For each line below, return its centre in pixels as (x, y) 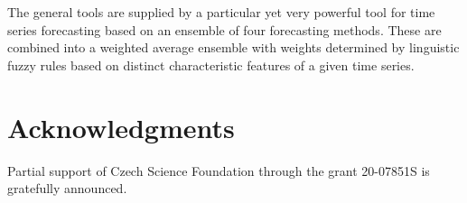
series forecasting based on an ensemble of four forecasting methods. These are (224, 29)
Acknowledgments (121, 127)
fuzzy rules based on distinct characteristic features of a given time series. (211, 65)
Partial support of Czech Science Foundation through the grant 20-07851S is (219, 170)
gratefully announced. (67, 188)
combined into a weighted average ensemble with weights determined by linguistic (233, 47)
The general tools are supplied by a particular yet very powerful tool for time (221, 12)
